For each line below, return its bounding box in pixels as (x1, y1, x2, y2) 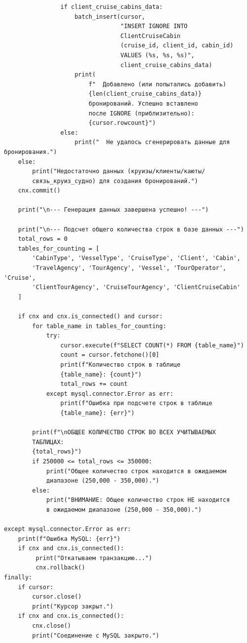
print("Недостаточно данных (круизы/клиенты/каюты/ (32, 168, 206, 175)
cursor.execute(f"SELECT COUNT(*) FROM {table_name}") (60, 341, 244, 349)
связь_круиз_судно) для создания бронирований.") (32, 177, 198, 185)
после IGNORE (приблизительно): (88, 110, 195, 117)
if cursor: (18, 583, 54, 591)
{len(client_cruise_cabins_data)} (88, 90, 202, 98)
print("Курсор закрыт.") (32, 603, 113, 610)
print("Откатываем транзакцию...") (35, 554, 152, 562)
